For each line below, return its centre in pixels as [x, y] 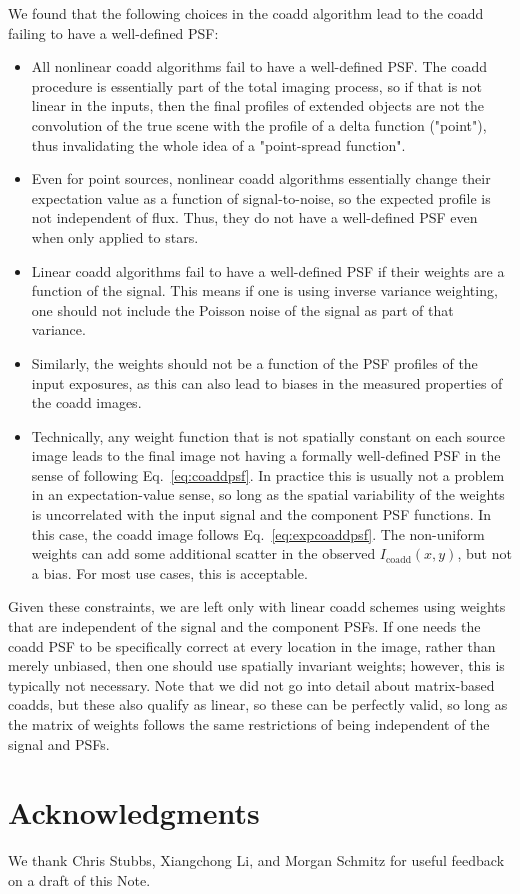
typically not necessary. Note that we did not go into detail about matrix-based [251, 684]
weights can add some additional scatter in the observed [203, 553]
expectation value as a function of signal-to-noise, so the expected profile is [261, 197]
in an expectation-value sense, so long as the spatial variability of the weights [268, 494]
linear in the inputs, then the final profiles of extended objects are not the [258, 105]
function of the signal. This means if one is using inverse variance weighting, [264, 290]
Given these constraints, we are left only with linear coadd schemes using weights [257, 606]
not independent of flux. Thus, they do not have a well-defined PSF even [254, 217]
